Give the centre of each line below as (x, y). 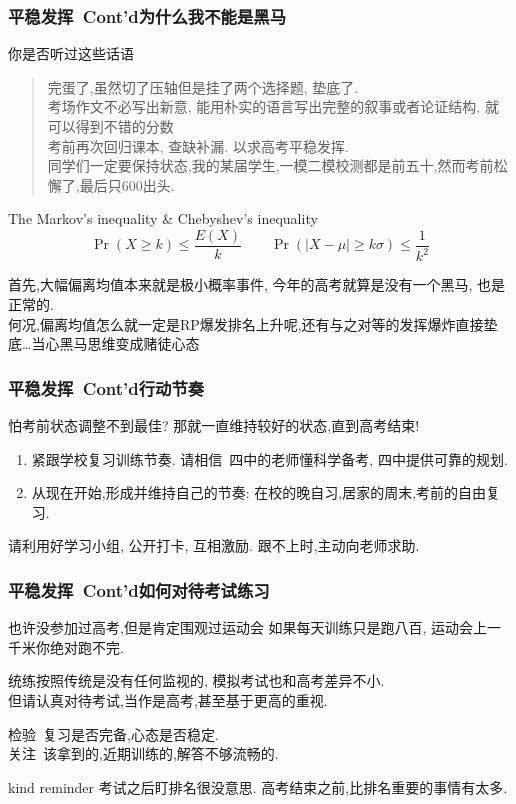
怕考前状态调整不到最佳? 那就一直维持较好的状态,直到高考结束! (214, 424)
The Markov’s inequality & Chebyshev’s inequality (163, 218)
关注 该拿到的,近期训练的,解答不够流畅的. (143, 753)
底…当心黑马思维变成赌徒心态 (104, 343)
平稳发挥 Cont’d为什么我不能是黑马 (147, 15)
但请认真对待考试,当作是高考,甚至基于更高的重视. (168, 699)
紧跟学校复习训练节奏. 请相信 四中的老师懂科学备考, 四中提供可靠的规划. (269, 458)
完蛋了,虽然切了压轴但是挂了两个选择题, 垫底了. (203, 86)
